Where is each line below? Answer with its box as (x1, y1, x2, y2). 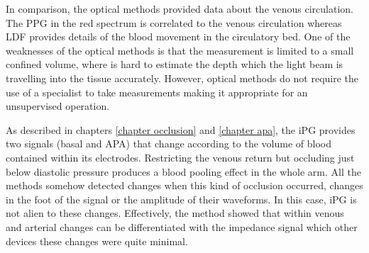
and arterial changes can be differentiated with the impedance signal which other (6, 219, 358, 234)
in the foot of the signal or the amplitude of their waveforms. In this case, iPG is (6, 191, 357, 206)
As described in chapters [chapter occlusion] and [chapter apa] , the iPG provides (6, 122, 356, 137)
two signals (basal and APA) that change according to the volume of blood (6, 136, 331, 151)
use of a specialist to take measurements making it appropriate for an (6, 84, 308, 99)
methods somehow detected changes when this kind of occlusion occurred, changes (6, 178, 363, 193)
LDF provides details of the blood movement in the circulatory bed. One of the (6, 29, 351, 44)
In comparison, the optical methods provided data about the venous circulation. (6, 1, 353, 16)
